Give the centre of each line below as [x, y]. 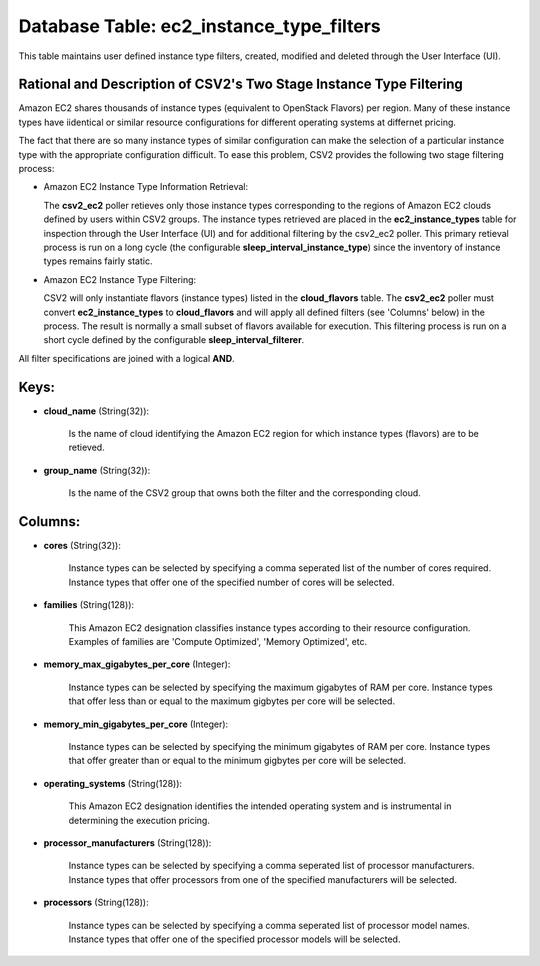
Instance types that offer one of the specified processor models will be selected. [234, 939]
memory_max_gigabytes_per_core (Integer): [137, 664]
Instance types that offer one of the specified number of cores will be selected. [231, 582]
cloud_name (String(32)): [96, 411]
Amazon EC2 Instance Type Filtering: [120, 279]
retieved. [86, 447]
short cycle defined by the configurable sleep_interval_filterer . [174, 340]
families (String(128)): [89, 605]
